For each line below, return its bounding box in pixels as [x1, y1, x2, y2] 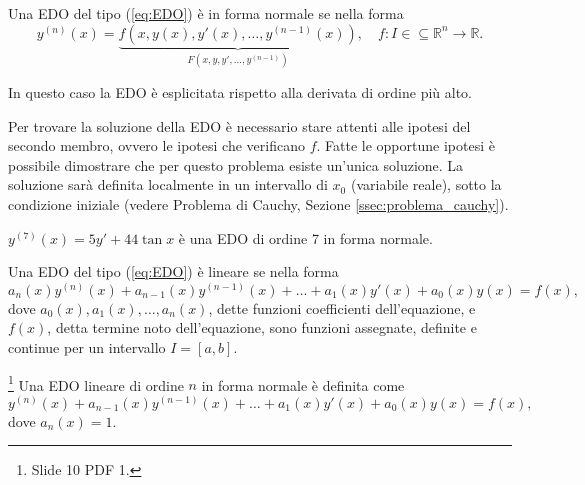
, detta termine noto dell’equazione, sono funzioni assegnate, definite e [47, 317, 477, 338]
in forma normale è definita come [201, 374, 405, 395]
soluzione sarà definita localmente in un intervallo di [8, 174, 328, 195]
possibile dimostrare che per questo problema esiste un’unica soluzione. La [8, 154, 464, 175]
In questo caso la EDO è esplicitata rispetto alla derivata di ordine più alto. [8, 82, 472, 103]
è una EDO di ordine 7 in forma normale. [178, 227, 433, 248]
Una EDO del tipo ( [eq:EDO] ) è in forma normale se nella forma [8, 3, 404, 23]
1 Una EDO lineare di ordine [8, 371, 184, 395]
